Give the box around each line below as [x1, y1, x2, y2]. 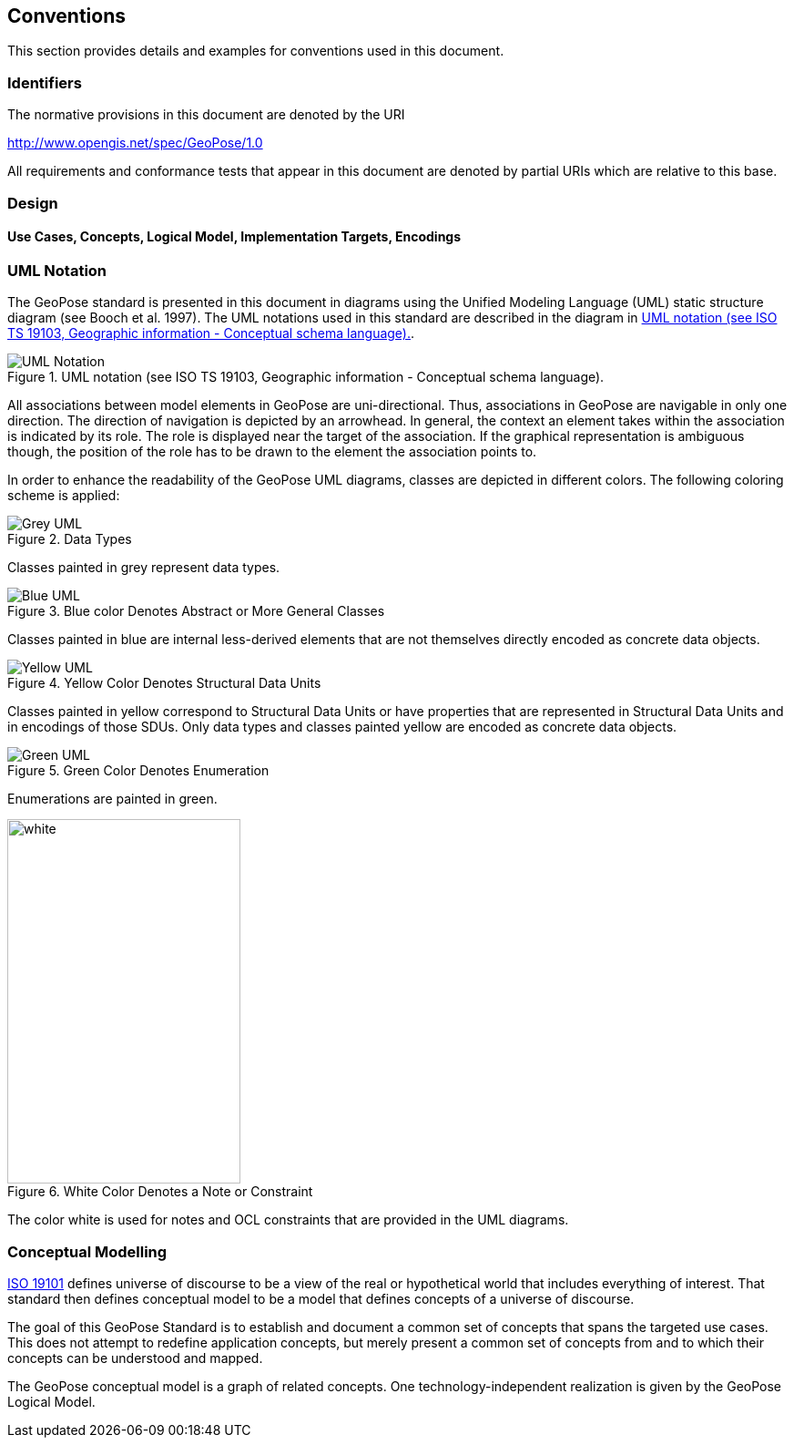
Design [7, 193, 58, 212]
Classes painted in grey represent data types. [7, 559, 280, 576]
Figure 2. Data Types [7, 531, 132, 548]
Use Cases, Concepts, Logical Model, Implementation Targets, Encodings [7, 229, 462, 245]
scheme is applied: [7, 487, 120, 504]
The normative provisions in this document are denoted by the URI [7, 107, 405, 123]
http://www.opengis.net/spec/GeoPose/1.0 [7, 135, 263, 151]
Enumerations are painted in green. [7, 791, 218, 807]
